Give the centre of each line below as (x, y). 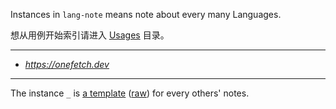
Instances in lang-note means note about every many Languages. (146, 14)
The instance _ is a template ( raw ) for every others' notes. (130, 93)
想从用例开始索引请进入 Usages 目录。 (90, 35)
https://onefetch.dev (67, 64)
